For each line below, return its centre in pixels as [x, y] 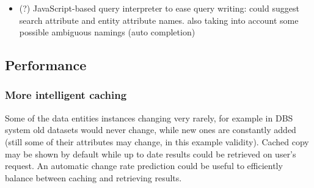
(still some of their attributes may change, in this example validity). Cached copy [157, 141]
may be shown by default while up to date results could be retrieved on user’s [151, 154]
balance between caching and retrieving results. [93, 177]
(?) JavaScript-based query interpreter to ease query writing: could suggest [159, 8]
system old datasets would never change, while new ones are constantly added [151, 130]
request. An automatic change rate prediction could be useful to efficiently [144, 166]
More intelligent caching [66, 95]
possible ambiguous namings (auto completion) [107, 32]
